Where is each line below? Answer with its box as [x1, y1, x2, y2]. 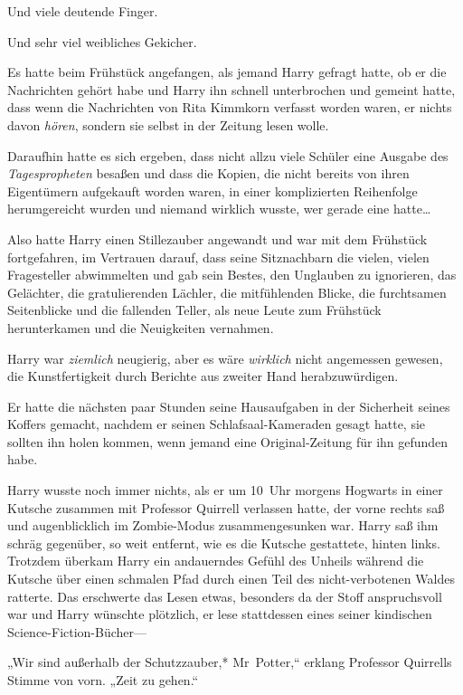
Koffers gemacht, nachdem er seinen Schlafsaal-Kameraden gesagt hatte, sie [7, 414, 426, 433]
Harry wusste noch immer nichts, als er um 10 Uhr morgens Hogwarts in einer [7, 481, 443, 500]
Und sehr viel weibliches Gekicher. [7, 32, 197, 51]
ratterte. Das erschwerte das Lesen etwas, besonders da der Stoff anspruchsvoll [7, 586, 442, 605]
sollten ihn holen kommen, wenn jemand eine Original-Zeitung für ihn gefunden [7, 432, 449, 451]
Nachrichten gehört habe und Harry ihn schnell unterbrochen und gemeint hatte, [7, 80, 456, 99]
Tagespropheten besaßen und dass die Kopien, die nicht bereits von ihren [7, 164, 410, 183]
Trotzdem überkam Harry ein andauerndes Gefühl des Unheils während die [7, 551, 424, 570]
